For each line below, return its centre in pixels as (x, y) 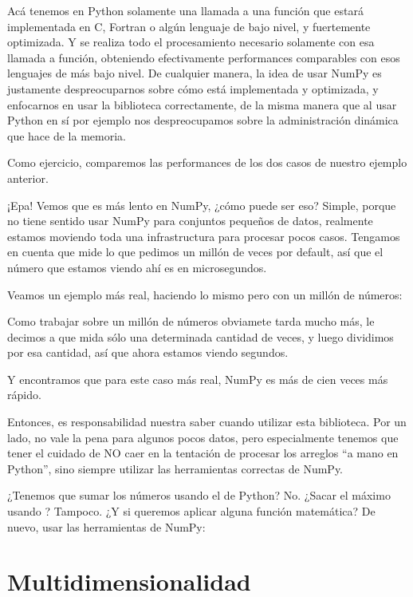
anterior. (28, 178)
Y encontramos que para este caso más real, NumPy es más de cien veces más (198, 379)
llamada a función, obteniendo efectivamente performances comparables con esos (204, 57)
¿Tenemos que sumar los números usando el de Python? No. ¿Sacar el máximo (199, 495)
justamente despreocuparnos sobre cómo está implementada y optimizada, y (193, 88)
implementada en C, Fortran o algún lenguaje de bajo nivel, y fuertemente (189, 26)
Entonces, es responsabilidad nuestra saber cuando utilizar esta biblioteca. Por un (207, 422)
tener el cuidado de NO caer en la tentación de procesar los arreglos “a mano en (203, 453)
